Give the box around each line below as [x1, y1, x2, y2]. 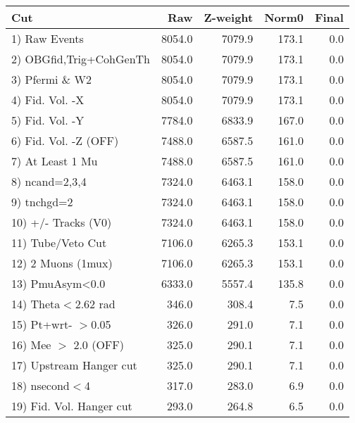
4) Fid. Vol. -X [11, 91, 85, 108]
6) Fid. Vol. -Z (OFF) [11, 132, 119, 149]
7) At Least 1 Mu [11, 153, 98, 169]
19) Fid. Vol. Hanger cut [11, 398, 132, 414]
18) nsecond [11, 377, 70, 393]
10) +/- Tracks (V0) [11, 214, 112, 230]
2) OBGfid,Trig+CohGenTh [11, 51, 150, 67]
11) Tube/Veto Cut [11, 234, 107, 251]
